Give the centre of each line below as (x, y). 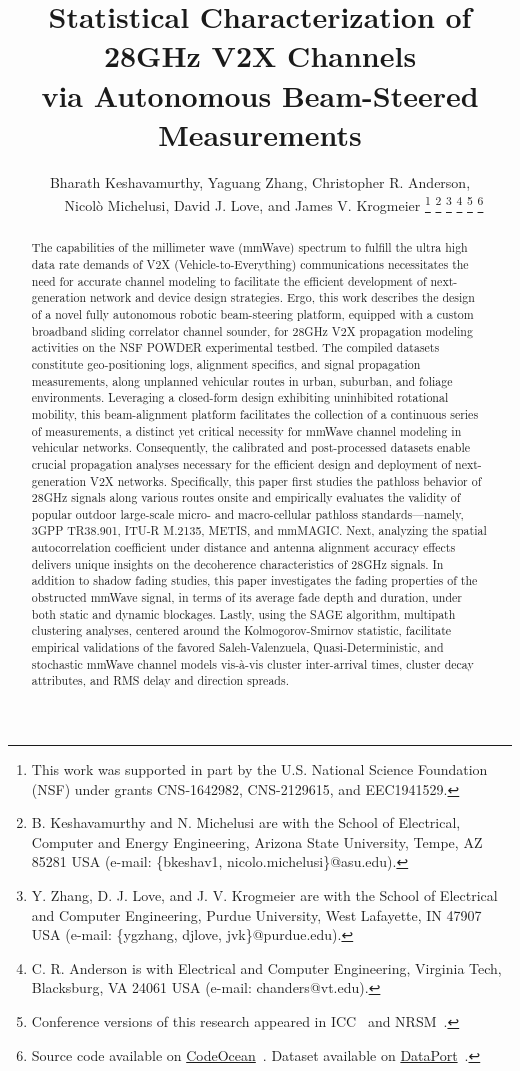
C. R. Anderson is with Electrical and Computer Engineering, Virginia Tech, (266, 967)
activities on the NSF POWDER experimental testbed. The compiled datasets (235, 347)
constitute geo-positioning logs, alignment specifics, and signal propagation (226, 363)
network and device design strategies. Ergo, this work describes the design (282, 297)
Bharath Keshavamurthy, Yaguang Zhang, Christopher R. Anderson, (260, 181)
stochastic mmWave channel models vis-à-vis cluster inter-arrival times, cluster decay (252, 663)
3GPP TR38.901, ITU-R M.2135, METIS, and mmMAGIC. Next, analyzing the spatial (259, 530)
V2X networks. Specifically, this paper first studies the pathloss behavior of (285, 480)
